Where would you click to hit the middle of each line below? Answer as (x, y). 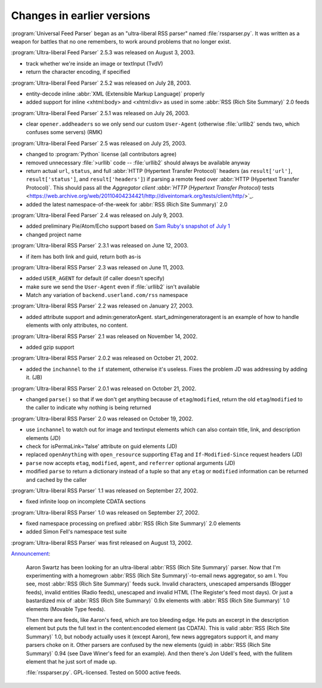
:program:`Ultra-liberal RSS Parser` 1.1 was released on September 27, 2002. (105, 490)
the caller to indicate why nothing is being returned (89, 408)
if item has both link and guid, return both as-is (83, 256)
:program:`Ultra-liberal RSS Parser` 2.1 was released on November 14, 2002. (104, 336)
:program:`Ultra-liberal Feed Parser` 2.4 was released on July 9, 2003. (97, 215)
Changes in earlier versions (81, 16)
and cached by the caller (56, 479)
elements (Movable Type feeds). (66, 609)
